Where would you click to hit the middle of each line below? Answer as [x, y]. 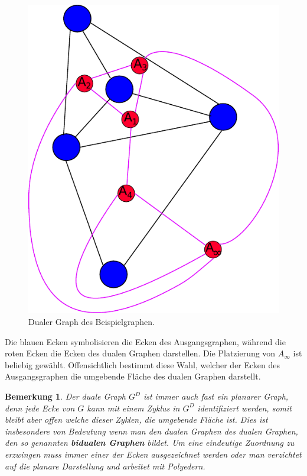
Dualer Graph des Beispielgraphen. [92, 322]
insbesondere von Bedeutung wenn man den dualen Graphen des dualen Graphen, [151, 431]
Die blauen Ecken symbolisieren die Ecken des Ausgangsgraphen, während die [145, 341]
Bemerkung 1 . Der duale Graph [65, 396]
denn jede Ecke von [40, 408]
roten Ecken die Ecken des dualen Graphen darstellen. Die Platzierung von [140, 353]
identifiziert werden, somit [244, 408]
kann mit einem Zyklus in [133, 408]
